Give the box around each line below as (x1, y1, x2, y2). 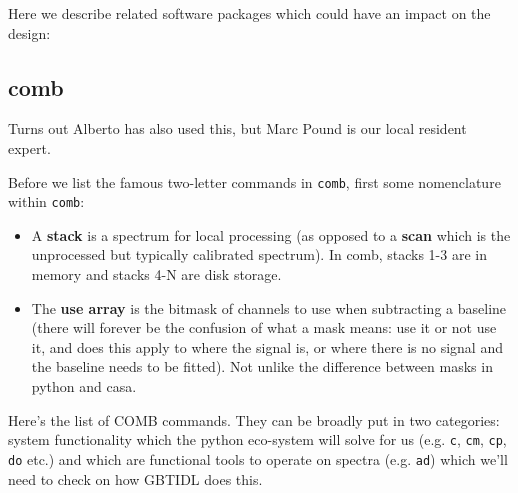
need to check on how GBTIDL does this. (8, 468, 263, 489)
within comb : (8, 191, 85, 212)
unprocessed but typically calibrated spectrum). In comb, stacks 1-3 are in (31, 244, 487, 265)
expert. (8, 137, 51, 158)
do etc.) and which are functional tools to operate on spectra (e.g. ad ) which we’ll (8, 448, 508, 469)
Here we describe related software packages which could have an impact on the (8, 3, 491, 23)
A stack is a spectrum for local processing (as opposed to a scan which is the (31, 224, 511, 245)
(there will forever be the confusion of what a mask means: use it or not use (31, 317, 497, 338)
